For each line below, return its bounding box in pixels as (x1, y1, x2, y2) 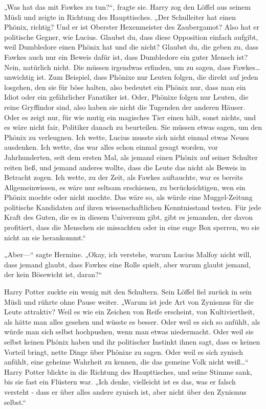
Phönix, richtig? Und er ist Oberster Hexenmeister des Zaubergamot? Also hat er (4, 21, 259, 32)
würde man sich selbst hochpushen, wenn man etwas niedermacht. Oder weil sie (4, 326, 254, 337)
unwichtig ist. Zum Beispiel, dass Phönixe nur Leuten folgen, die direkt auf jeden (4, 72, 258, 82)
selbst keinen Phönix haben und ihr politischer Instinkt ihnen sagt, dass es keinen (4, 336, 260, 347)
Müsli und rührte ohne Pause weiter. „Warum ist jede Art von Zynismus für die (4, 296, 254, 307)
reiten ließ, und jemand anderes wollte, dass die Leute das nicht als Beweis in (4, 162, 246, 172)
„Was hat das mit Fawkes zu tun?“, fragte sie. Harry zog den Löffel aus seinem (4, 2, 251, 12)
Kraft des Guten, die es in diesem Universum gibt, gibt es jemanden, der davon (4, 212, 253, 222)
